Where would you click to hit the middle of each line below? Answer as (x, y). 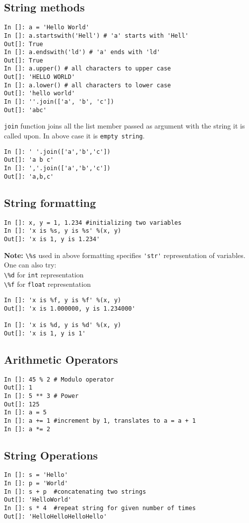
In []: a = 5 (25, 413)
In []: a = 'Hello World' (47, 28)
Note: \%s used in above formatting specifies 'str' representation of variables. (125, 255)
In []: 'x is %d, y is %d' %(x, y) (63, 325)
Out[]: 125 (22, 404)
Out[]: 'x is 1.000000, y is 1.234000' (70, 308)
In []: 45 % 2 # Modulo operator (59, 379)
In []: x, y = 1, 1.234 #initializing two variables (93, 223)
